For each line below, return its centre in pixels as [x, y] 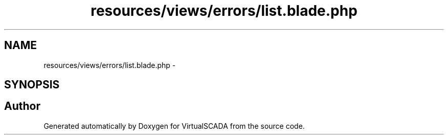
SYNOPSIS [32, 85]
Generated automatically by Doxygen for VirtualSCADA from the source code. [174, 126]
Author [22, 106]
